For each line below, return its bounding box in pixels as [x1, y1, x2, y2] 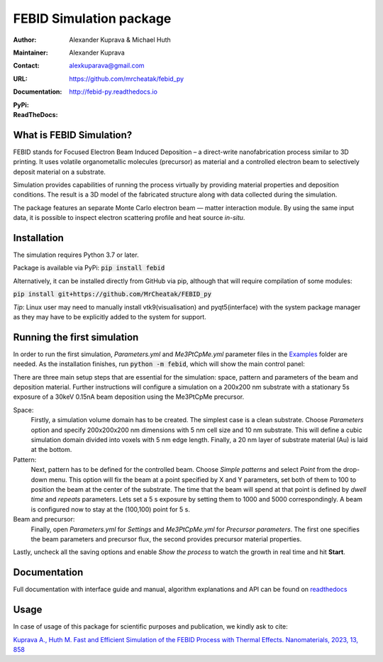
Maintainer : [13, 48, 49, 57]
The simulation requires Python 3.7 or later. [13, 250, 139, 259]
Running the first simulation [13, 331, 139, 343]
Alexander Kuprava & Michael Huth [69, 35, 172, 44]
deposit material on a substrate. [13, 167, 106, 176]
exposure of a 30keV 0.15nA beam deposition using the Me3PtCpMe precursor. [13, 392, 245, 401]
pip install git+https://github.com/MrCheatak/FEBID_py [13, 290, 212, 298]
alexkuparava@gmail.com [69, 61, 145, 70]
